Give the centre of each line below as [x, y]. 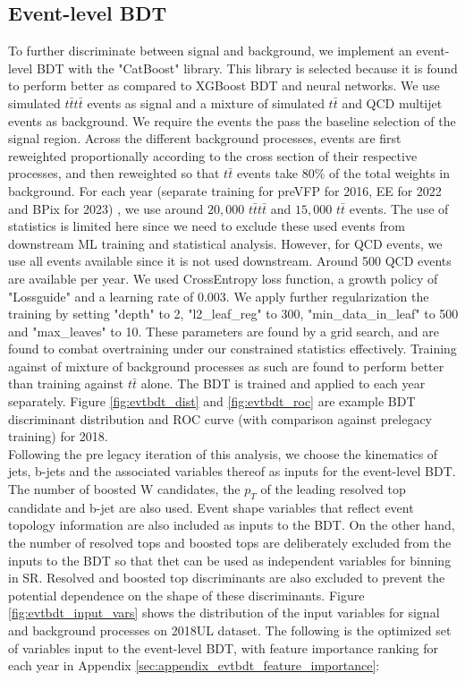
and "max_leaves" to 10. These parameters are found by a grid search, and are [224, 331]
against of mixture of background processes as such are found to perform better [226, 366]
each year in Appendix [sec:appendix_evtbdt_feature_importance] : [194, 665]
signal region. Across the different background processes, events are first [205, 138]
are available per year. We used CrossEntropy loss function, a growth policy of [223, 278]
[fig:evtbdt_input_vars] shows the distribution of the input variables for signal [224, 613]
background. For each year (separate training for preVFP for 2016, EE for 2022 [225, 190]
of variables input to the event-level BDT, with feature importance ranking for [223, 647]
